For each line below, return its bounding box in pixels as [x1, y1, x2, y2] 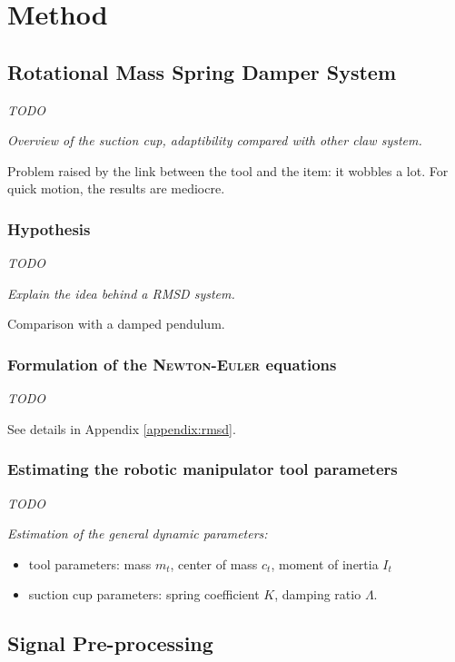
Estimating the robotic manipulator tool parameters [7, 458, 398, 480]
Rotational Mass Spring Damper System [7, 57, 396, 85]
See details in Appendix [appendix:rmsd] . [7, 419, 236, 438]
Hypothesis [7, 217, 91, 240]
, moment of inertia [271, 554, 379, 573]
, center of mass [170, 554, 258, 573]
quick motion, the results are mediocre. [7, 179, 225, 198]
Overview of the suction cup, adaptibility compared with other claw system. [7, 131, 422, 150]
